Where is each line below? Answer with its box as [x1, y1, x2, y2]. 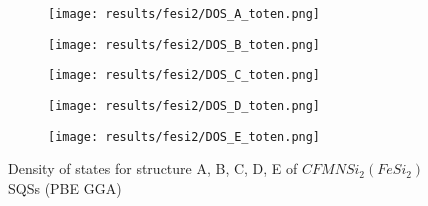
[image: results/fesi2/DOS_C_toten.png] [48, 68, 321, 83]
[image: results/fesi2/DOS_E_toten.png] [48, 129, 321, 144]
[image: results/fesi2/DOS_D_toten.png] [48, 98, 321, 113]
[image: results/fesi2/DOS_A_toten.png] [48, 7, 321, 21]
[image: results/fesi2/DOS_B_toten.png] [48, 37, 321, 52]
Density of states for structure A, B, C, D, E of [8, 158, 298, 179]
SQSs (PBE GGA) [8, 177, 122, 198]
